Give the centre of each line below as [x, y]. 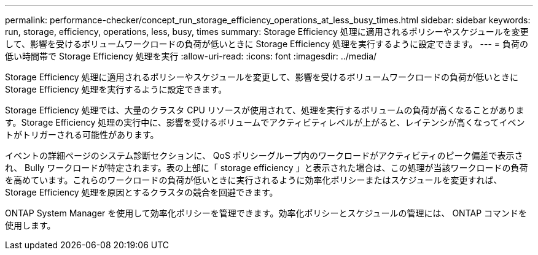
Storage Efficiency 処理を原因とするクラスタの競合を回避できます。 [142, 192]
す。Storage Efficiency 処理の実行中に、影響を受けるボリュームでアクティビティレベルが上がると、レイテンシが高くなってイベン [265, 122]
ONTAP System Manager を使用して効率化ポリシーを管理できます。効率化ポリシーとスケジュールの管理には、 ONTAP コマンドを [266, 213]
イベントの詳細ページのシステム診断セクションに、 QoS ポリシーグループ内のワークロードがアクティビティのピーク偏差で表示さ [264, 155]
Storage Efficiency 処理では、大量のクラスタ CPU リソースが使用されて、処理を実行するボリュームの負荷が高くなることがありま [265, 110]
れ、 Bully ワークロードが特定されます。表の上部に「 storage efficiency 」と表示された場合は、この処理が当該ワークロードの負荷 [267, 168]
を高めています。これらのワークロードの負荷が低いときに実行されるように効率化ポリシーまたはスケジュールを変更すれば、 [254, 180]
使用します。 [30, 225]
